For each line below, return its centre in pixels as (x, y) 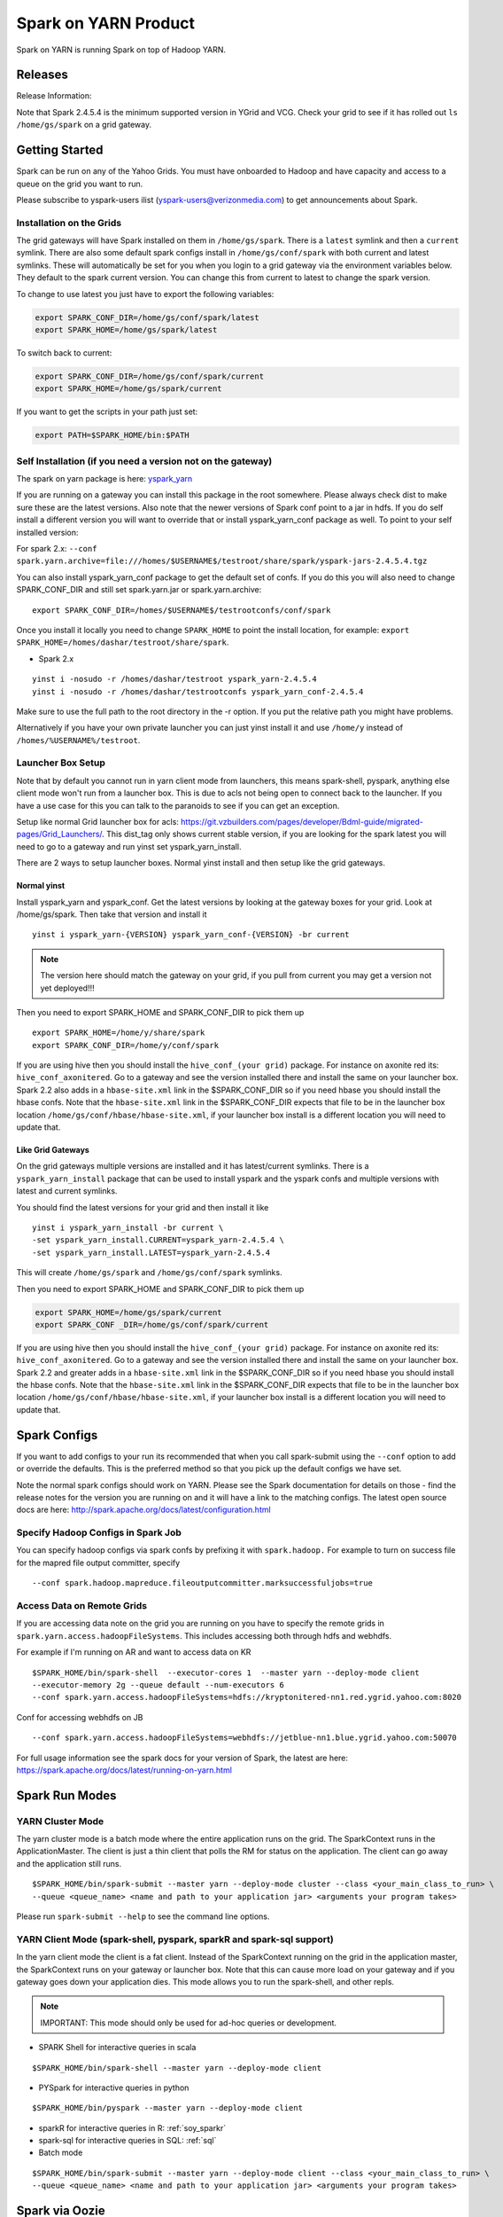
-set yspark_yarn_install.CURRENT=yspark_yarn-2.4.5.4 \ (159, 1240)
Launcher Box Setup (61, 763)
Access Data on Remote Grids (82, 1606)
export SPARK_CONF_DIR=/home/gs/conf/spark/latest (147, 317)
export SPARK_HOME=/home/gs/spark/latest (126, 329)
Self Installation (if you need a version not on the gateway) (144, 461)
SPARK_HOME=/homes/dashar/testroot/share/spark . (123, 642)
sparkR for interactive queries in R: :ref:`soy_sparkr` (132, 2127)
